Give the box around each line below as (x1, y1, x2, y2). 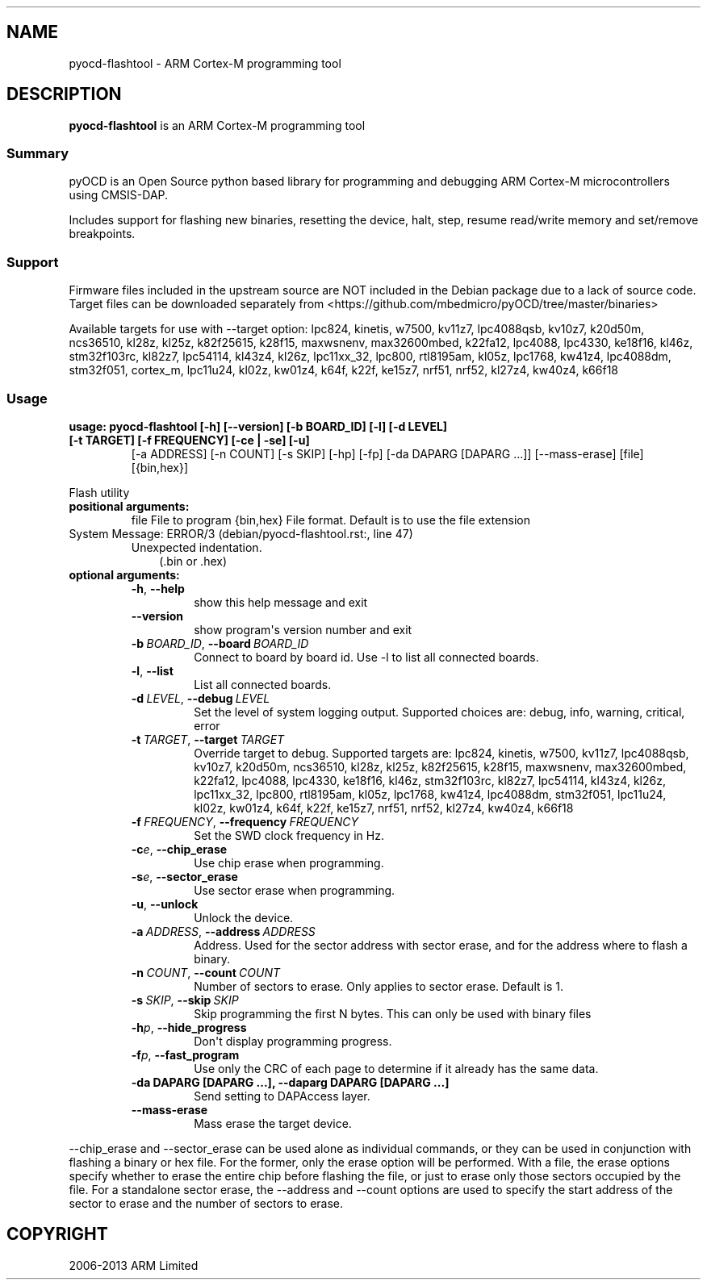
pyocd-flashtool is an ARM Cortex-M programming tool (69, 118, 366, 132)
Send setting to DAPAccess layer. (194, 1088, 370, 1103)
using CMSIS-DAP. (69, 188, 169, 203)
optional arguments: (69, 567, 180, 582)
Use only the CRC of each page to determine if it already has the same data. (194, 1061, 599, 1075)
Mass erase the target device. (194, 1116, 352, 1130)
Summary (6, 145, 69, 162)
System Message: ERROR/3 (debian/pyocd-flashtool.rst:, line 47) (69, 526, 413, 541)
